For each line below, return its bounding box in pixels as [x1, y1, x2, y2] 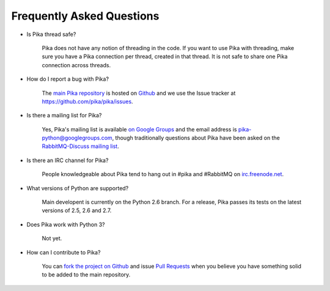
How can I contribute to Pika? [26, 248, 101, 256]
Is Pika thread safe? [26, 31, 76, 38]
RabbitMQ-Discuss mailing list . [42, 142, 119, 150]
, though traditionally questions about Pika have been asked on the [112, 134, 280, 142]
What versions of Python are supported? [26, 184, 129, 192]
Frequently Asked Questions [11, 9, 159, 23]
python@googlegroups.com [42, 134, 112, 142]
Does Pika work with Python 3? [26, 221, 105, 228]
